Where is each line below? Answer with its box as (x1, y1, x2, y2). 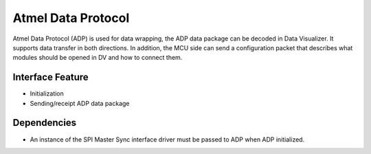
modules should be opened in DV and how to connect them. (12, 54, 183, 62)
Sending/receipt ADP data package (30, 99, 130, 107)
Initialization (30, 89, 65, 98)
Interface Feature (12, 71, 89, 83)
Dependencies (12, 117, 77, 129)
